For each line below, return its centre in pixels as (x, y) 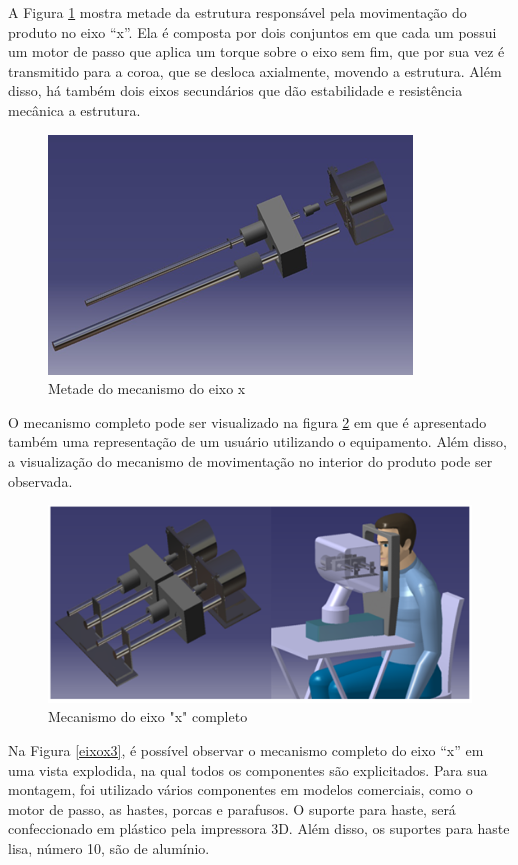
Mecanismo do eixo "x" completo (148, 716)
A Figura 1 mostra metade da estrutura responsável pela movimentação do (237, 12)
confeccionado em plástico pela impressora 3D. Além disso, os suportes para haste (259, 828)
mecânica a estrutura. (74, 109)
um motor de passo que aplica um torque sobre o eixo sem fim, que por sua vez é (256, 51)
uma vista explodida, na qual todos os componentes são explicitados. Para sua (248, 769)
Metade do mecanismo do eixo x (147, 388)
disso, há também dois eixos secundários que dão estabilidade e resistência (235, 90)
